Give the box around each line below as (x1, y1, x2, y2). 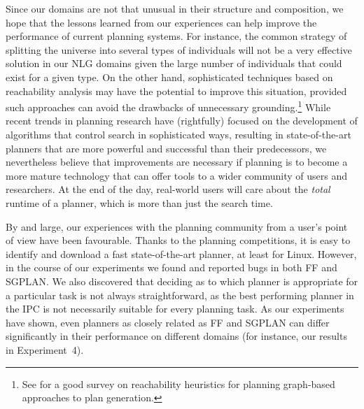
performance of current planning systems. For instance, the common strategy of (6, 29, 347, 43)
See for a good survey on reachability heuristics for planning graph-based (22, 376, 335, 391)
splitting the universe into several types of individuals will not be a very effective (6, 42, 352, 57)
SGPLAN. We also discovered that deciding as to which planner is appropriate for (6, 273, 358, 288)
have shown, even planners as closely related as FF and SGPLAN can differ (6, 315, 330, 329)
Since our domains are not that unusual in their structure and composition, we (6, 1, 344, 15)
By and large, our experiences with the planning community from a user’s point (6, 219, 348, 234)
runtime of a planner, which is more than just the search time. (6, 195, 273, 210)
